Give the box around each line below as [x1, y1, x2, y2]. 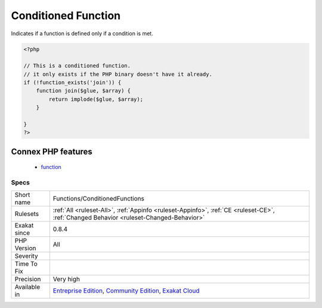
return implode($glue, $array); [48, 96, 143, 103]
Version [14, 244, 36, 252]
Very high [52, 275, 80, 283]
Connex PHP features [11, 146, 92, 156]
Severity [14, 251, 38, 260]
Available [14, 282, 41, 291]
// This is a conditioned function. [23, 63, 131, 69]
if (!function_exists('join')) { [23, 79, 122, 86]
